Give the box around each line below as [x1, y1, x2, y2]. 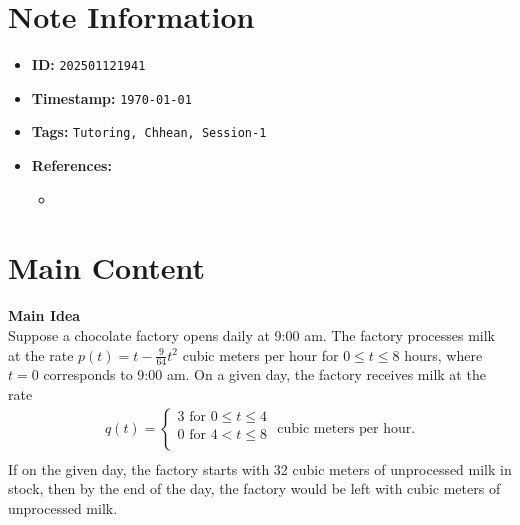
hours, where [404, 344, 483, 365]
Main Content [8, 247, 205, 288]
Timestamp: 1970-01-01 [31, 87, 192, 108]
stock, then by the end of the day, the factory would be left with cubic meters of [8, 478, 501, 499]
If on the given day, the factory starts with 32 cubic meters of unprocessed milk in [8, 458, 512, 479]
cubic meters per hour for [182, 344, 339, 365]
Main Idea [8, 305, 81, 326]
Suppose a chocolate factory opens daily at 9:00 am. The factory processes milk [8, 325, 495, 345]
